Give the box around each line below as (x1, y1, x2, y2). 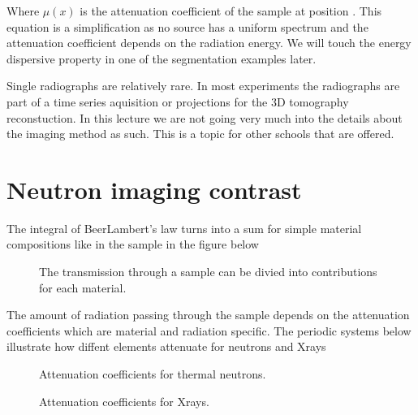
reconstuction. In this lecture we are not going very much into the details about (6, 109, 403, 126)
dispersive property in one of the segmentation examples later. (6, 50, 317, 67)
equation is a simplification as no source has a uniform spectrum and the (6, 18, 368, 35)
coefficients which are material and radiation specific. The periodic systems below (6, 322, 412, 339)
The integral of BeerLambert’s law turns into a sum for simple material (6, 219, 362, 236)
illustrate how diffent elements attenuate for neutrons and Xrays (6, 338, 326, 355)
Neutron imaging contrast (6, 172, 302, 205)
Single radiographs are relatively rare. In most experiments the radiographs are (6, 77, 400, 94)
